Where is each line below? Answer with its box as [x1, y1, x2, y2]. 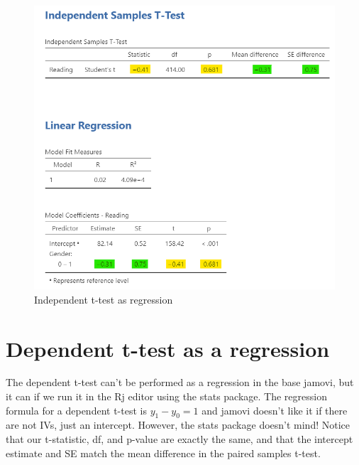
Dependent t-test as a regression [6, 333, 330, 363]
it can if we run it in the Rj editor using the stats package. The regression [6, 389, 327, 404]
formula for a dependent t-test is [6, 402, 147, 417]
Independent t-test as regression [34, 292, 173, 306]
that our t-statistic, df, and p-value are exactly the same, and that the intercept [6, 432, 353, 447]
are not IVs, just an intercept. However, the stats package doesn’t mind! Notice [6, 417, 350, 432]
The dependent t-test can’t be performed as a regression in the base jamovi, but [6, 375, 354, 390]
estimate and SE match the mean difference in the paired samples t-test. [6, 445, 321, 460]
